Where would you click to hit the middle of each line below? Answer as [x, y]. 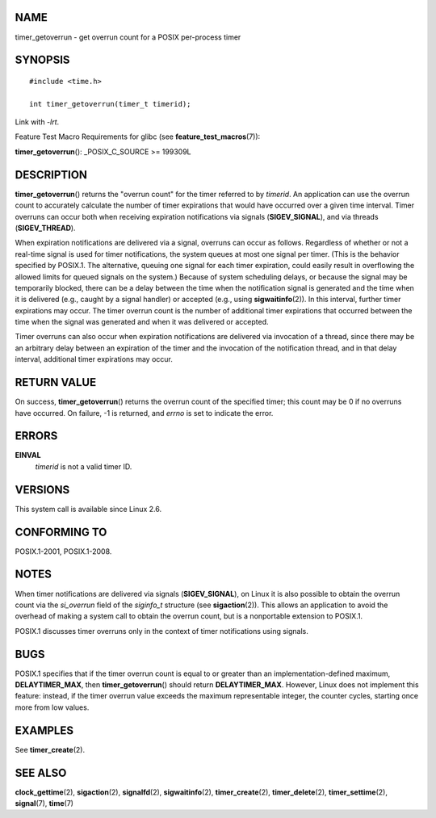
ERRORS [36, 436]
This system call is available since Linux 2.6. [88, 509]
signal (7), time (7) [44, 803]
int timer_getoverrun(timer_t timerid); [110, 104]
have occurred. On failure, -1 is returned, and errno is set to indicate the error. [144, 413]
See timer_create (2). [50, 749]
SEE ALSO [41, 772]
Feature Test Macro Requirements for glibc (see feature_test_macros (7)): [138, 136]
